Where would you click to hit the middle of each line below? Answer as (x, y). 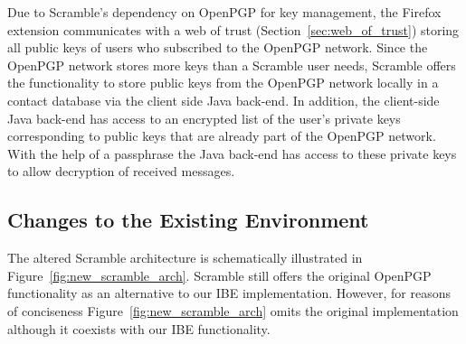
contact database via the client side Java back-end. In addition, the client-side (223, 100)
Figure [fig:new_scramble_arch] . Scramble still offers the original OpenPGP (219, 275)
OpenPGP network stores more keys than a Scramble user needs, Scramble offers (232, 65)
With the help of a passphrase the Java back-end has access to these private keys (232, 153)
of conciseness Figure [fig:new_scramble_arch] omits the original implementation (233, 310)
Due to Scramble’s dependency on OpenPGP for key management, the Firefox (224, 12)
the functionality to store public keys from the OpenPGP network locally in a (223, 83)
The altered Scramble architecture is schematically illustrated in (185, 258)
